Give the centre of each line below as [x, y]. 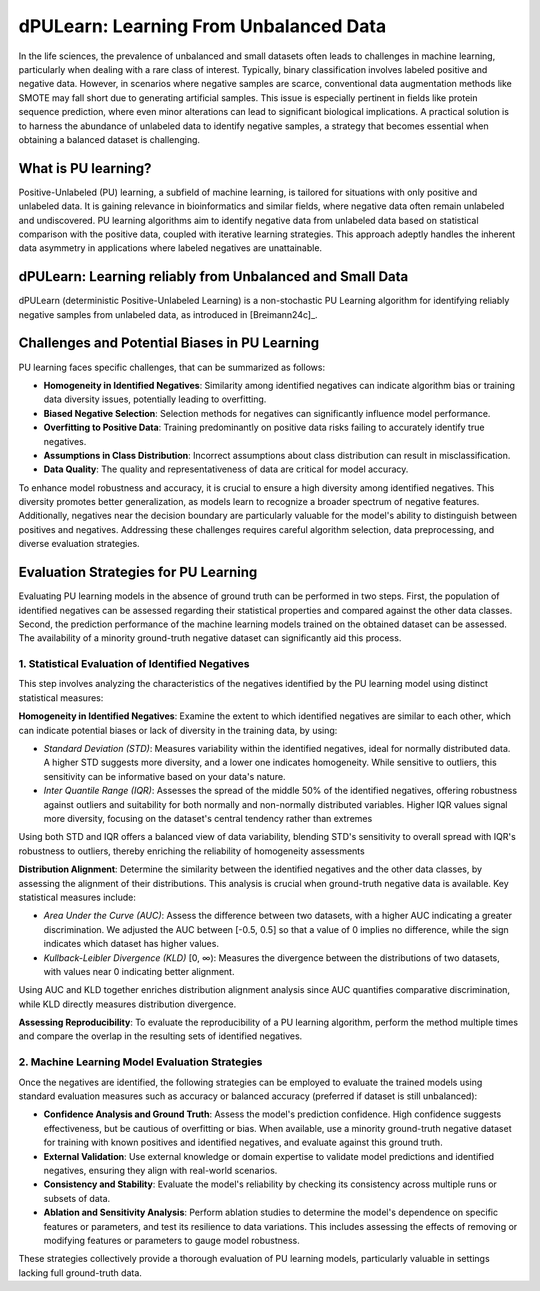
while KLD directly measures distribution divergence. [127, 1004]
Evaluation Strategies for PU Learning [138, 572]
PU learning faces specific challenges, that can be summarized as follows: [171, 367]
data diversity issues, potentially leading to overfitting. [155, 399]
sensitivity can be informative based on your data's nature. [164, 776]
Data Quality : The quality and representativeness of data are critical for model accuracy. [226, 469]
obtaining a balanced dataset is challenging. [109, 139]
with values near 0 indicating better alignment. [139, 971]
